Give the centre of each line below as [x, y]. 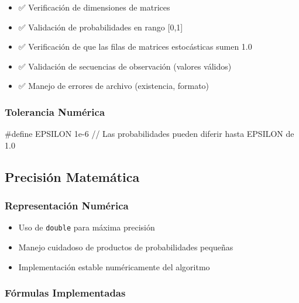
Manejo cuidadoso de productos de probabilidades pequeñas [126, 247]
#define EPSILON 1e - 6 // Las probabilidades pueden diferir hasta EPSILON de [149, 134]
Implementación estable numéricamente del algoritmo [114, 266]
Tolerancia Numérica [55, 111]
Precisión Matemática [72, 176]
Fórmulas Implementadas [65, 293]
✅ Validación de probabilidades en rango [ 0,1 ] [101, 27]
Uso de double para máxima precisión [87, 227]
